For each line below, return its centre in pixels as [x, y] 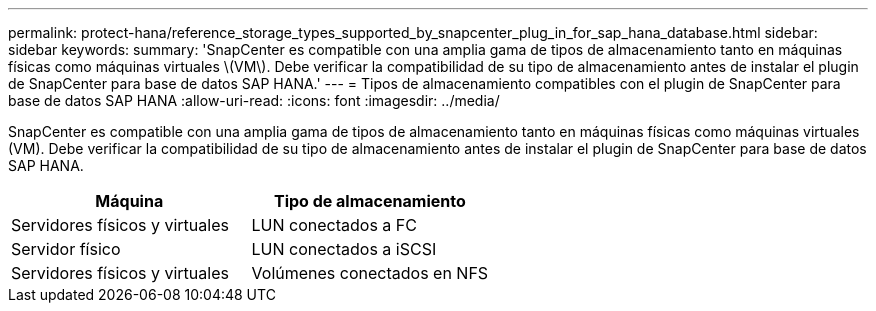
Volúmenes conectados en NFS [370, 273]
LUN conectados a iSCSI [344, 249]
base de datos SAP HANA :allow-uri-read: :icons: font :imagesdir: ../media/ [254, 100]
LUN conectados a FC [334, 225]
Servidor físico [66, 249]
